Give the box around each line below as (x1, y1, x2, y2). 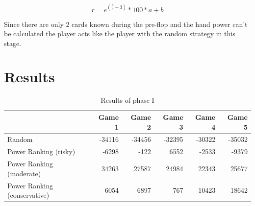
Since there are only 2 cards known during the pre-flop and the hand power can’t (4, 19, 248, 29)
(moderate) (7, 168, 41, 178)
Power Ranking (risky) (7, 146, 76, 157)
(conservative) (7, 190, 50, 200)
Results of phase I (101, 95, 154, 105)
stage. (4, 38, 22, 48)
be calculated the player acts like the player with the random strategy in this (4, 28, 235, 39)
